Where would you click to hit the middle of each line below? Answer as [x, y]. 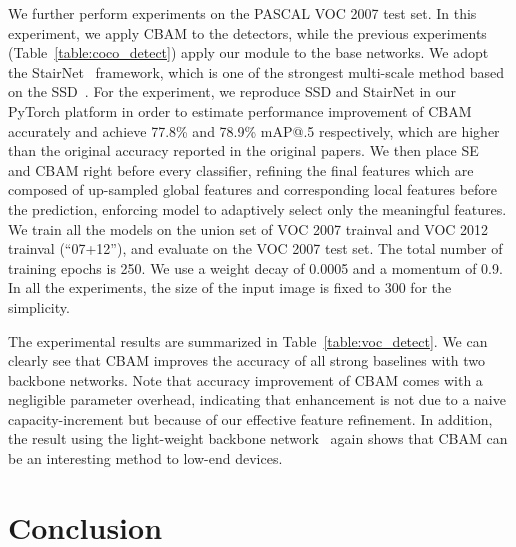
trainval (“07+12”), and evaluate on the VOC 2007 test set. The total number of [255, 248]
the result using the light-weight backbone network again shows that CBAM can [258, 438]
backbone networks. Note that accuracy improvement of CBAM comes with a [245, 379]
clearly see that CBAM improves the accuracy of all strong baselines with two [247, 360]
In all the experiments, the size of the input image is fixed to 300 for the [230, 287]
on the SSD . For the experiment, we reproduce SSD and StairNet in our [232, 91]
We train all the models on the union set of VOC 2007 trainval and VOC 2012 [248, 228]
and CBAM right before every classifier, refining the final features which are [241, 169]
